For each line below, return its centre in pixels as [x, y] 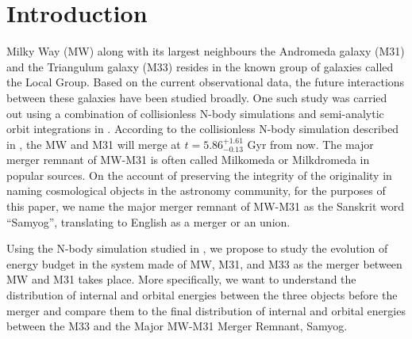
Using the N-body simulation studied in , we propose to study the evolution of [197, 248]
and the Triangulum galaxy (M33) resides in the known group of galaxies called [200, 66]
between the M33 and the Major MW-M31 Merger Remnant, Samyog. [177, 326]
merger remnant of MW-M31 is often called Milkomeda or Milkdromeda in [188, 160]
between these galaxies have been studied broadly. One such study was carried [197, 97]
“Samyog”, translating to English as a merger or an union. [148, 221]
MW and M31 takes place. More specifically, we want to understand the [181, 279]
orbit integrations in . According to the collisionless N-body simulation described [203, 129]
